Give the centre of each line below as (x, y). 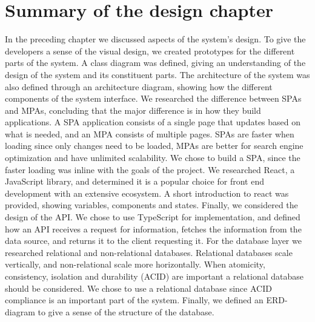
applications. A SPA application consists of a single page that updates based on (153, 122)
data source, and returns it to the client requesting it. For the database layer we (153, 241)
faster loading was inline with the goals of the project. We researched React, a (150, 169)
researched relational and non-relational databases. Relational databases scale (149, 252)
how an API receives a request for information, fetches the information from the (153, 228)
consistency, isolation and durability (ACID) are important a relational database (154, 276)
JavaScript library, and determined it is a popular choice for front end (134, 181)
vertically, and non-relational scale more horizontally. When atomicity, (135, 264)
